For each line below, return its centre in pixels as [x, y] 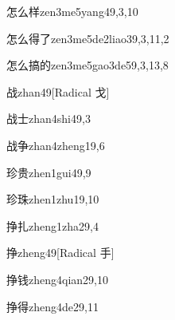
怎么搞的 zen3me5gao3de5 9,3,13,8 [87, 65]
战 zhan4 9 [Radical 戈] [58, 91]
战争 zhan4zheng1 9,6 [56, 145]
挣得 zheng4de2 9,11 [52, 306]
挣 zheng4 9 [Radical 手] [60, 253]
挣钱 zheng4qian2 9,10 [57, 279]
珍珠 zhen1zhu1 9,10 [53, 199]
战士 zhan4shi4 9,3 [49, 119]
